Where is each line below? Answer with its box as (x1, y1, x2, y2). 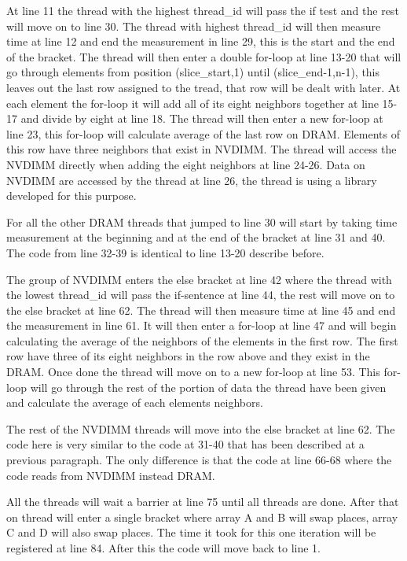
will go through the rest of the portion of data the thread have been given (30, 378, 387, 395)
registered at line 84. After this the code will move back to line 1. (6, 540, 321, 555)
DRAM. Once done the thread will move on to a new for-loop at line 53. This (6, 364, 380, 380)
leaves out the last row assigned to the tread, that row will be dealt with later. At (6, 79, 401, 95)
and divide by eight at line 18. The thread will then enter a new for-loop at (20, 110, 383, 127)
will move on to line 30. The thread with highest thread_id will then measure (6, 17, 381, 34)
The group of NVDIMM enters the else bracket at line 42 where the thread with (6, 271, 392, 287)
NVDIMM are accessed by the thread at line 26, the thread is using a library (6, 172, 377, 188)
